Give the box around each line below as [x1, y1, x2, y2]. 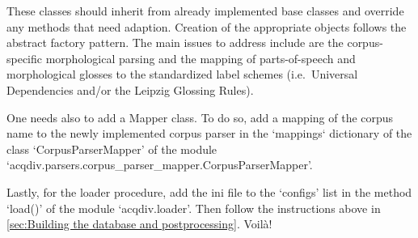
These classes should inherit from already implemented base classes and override [6, 2, 404, 19]
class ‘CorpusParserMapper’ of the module [6, 140, 217, 157]
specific [6, 49, 43, 66]
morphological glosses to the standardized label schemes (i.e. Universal [6, 66, 358, 83]
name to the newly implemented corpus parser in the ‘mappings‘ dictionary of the [6, 125, 412, 142]
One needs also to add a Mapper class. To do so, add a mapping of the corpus [6, 108, 394, 125]
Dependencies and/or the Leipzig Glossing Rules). [6, 81, 254, 98]
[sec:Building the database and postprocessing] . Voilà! [6, 215, 272, 232]
